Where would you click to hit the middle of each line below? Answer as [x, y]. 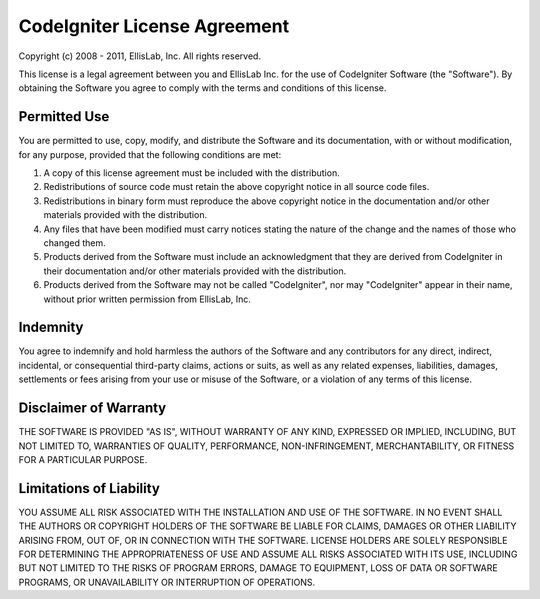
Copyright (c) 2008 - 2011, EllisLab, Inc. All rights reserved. [140, 56]
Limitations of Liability [89, 488]
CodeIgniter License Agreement [154, 26]
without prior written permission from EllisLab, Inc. [147, 299]
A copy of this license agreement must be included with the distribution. [191, 173]
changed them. [74, 242]
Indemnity [51, 327]
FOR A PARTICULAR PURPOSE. [83, 459]
